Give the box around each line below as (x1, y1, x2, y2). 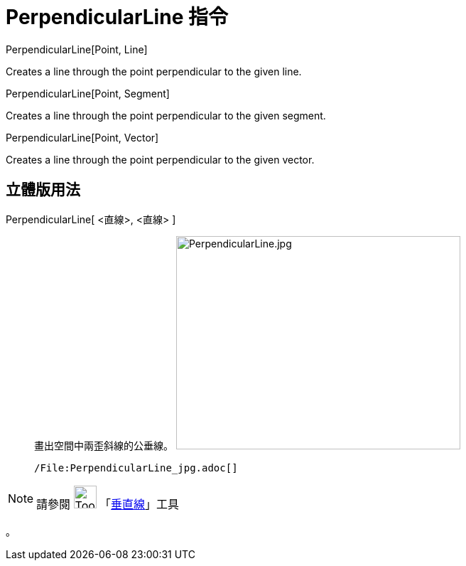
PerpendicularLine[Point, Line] (6, 43, 148, 55)
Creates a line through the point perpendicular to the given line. (6, 65, 302, 78)
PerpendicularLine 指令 (6, 5, 228, 29)
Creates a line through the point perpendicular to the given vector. (6, 153, 315, 166)
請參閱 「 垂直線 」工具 (36, 496, 180, 511)
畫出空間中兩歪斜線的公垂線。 (34, 439, 173, 452)
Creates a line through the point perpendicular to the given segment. (6, 109, 326, 122)
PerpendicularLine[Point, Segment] (6, 87, 170, 100)
